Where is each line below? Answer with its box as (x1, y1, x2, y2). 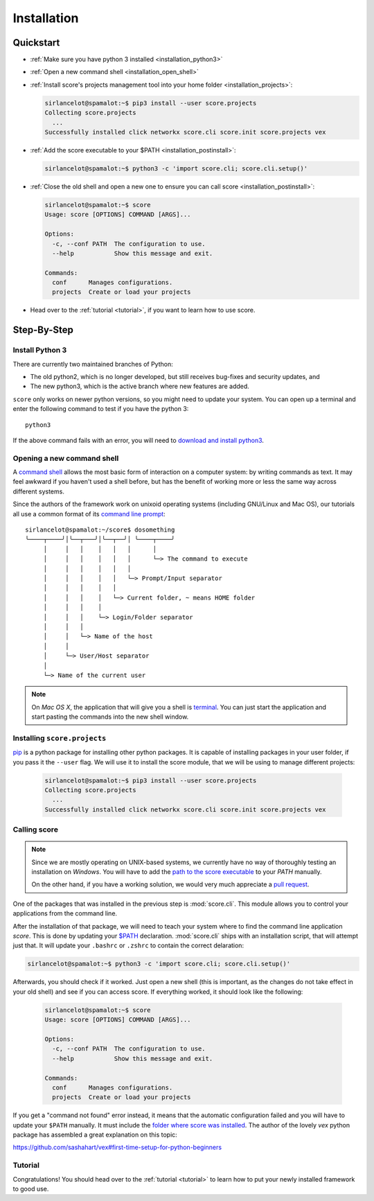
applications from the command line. (12, 909, 118, 918)
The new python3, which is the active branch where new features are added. (30, 382, 249, 391)
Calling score (12, 825, 59, 834)
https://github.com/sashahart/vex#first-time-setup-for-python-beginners (12, 1143, 222, 1152)
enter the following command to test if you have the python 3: (12, 405, 189, 413)
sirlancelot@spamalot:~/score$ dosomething (25, 526, 175, 534)
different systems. (12, 487, 65, 496)
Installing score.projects (12, 733, 107, 743)
